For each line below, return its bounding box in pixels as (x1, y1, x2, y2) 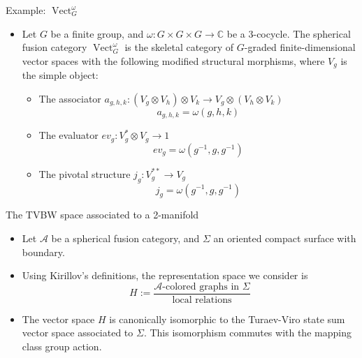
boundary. (22, 244, 65, 259)
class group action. (22, 338, 102, 353)
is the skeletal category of (124, 40, 234, 54)
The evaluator (38, 128, 99, 142)
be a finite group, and (50, 26, 144, 40)
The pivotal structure (38, 166, 131, 181)
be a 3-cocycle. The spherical (226, 26, 351, 40)
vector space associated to (22, 325, 133, 340)
